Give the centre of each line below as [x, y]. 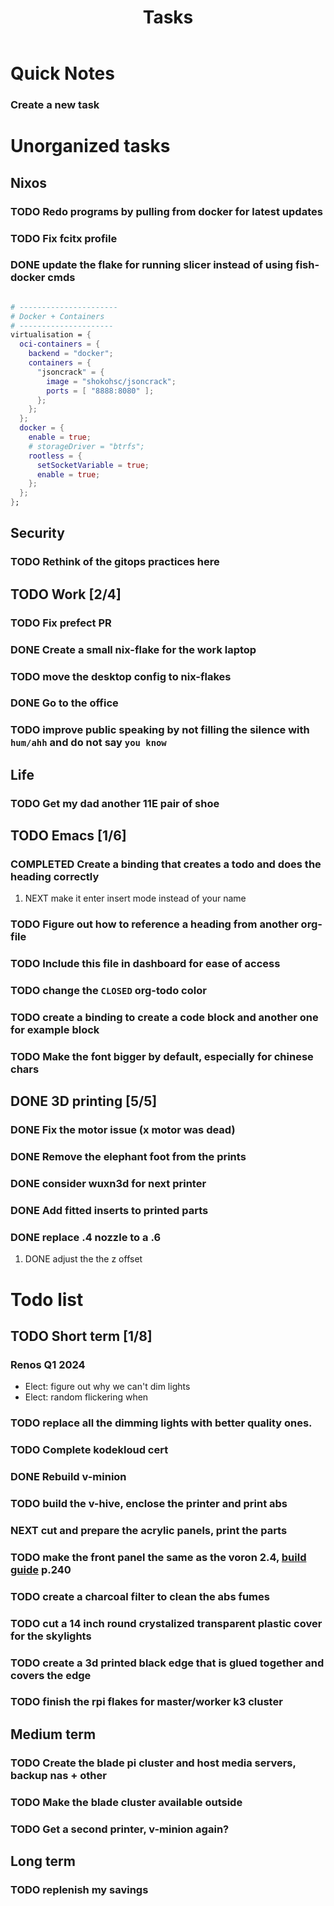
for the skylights [51, 1636]
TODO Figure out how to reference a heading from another [154, 924]
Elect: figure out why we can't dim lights [107, 1387]
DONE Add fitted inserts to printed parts [109, 1211]
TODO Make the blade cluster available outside [126, 1802]
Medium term [53, 1734]
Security [37, 533]
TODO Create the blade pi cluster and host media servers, [153, 1763]
